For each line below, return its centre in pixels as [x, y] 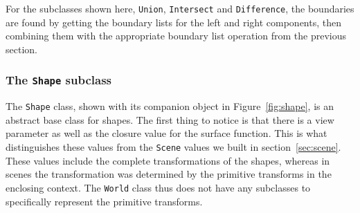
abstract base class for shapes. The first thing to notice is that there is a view [170, 119]
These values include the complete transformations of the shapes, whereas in [168, 160]
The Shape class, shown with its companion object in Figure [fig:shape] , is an [170, 106]
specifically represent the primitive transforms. [104, 201]
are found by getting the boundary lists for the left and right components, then [174, 22]
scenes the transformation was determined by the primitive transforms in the [169, 174]
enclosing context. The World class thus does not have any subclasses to [158, 187]
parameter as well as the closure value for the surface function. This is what [166, 133]
